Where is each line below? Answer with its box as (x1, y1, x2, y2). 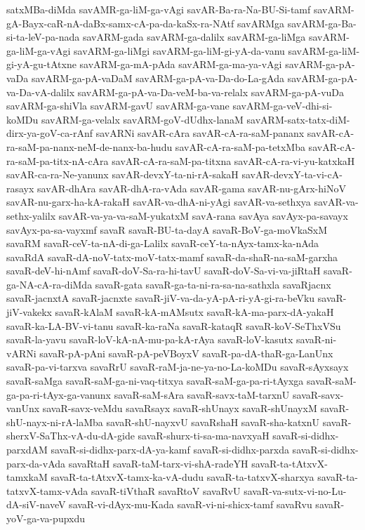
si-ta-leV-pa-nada (6, 29, 80, 44)
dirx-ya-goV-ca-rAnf (6, 126, 93, 140)
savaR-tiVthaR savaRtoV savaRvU (91, 483, 241, 498)
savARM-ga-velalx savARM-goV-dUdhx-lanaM (41, 112, 244, 126)
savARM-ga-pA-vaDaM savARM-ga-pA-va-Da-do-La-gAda (31, 70, 285, 85)
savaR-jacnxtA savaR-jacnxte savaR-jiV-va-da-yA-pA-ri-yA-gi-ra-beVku (6, 291, 315, 305)
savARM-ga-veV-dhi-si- (232, 98, 333, 113)
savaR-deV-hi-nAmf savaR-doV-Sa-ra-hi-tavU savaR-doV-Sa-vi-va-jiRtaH (6, 263, 321, 278)
